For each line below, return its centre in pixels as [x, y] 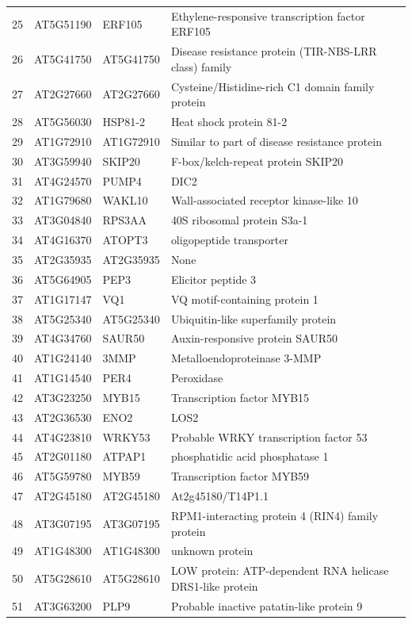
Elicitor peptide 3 [214, 279]
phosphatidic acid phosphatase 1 [250, 456]
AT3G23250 [63, 397]
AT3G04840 [63, 220]
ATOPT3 [125, 240]
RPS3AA [125, 220]
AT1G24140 [63, 358]
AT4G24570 [63, 180]
